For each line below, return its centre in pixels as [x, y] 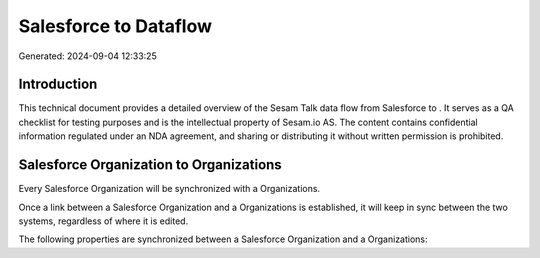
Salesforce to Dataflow [115, 26]
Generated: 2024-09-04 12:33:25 [87, 56]
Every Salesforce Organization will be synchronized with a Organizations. [169, 189]
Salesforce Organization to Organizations [150, 165]
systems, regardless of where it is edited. [103, 221]
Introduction [58, 84]
